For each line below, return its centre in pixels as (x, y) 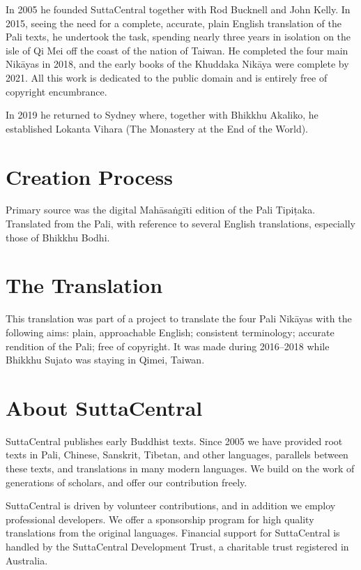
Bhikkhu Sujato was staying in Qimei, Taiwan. (105, 360)
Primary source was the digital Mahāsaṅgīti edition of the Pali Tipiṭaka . (161, 210)
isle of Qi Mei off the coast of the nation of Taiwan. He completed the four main (177, 50)
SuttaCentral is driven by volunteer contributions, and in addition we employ (171, 505)
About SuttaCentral (104, 407)
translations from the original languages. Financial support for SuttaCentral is (173, 533)
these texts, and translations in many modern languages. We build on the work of (180, 468)
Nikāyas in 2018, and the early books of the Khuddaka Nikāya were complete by (177, 64)
